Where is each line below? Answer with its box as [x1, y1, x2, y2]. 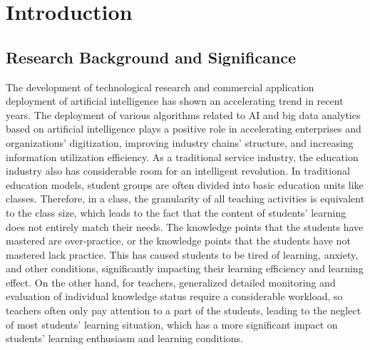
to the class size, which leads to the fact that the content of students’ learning [6, 205, 346, 220]
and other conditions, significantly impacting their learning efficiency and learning [6, 261, 364, 276]
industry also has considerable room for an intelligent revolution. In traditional [6, 163, 350, 178]
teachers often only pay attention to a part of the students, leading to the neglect [6, 303, 361, 318]
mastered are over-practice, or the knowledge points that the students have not [6, 233, 351, 248]
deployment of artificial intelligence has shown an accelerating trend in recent [6, 93, 344, 108]
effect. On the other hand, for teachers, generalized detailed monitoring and [6, 274, 336, 289]
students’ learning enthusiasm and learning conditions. [6, 331, 244, 346]
